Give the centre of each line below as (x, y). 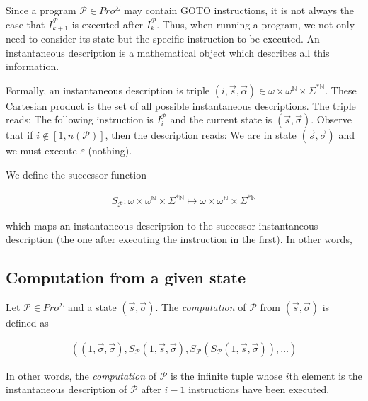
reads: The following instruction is (80, 119)
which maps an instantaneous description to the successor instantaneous (162, 225)
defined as (27, 322)
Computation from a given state (126, 277)
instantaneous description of (67, 389)
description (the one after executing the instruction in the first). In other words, (179, 239)
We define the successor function (76, 175)
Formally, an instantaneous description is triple (108, 90)
